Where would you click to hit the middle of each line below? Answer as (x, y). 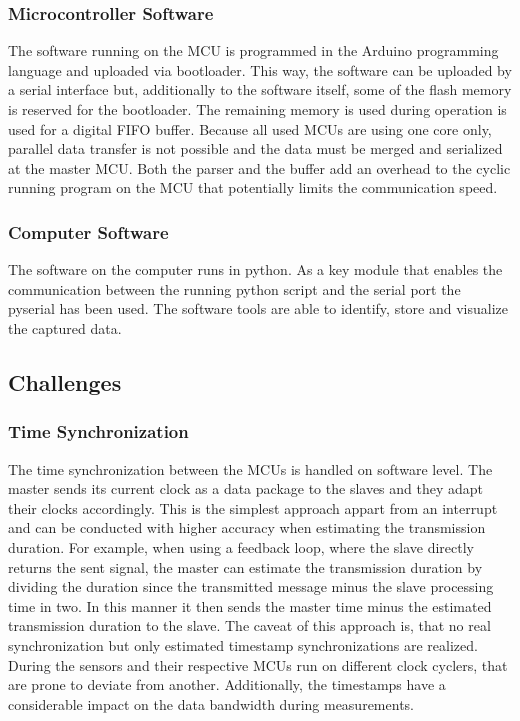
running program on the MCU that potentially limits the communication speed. (253, 187)
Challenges (65, 381)
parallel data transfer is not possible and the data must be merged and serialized (255, 148)
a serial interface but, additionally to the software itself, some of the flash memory (260, 89)
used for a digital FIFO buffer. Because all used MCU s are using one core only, (250, 128)
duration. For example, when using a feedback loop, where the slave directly (241, 546)
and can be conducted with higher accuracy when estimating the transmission (247, 527)
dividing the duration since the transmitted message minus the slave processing (251, 586)
